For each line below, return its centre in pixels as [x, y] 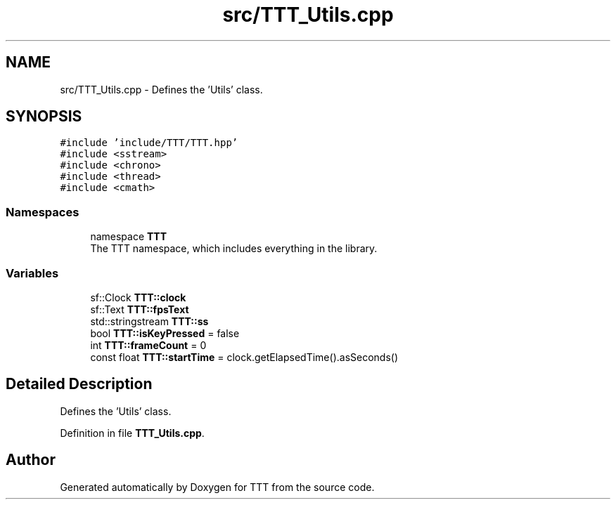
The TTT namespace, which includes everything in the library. [234, 249]
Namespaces [43, 212]
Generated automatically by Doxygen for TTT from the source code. [217, 487]
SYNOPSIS [44, 117]
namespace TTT [129, 237]
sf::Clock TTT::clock [138, 297]
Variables [32, 273]
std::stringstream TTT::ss [149, 321]
